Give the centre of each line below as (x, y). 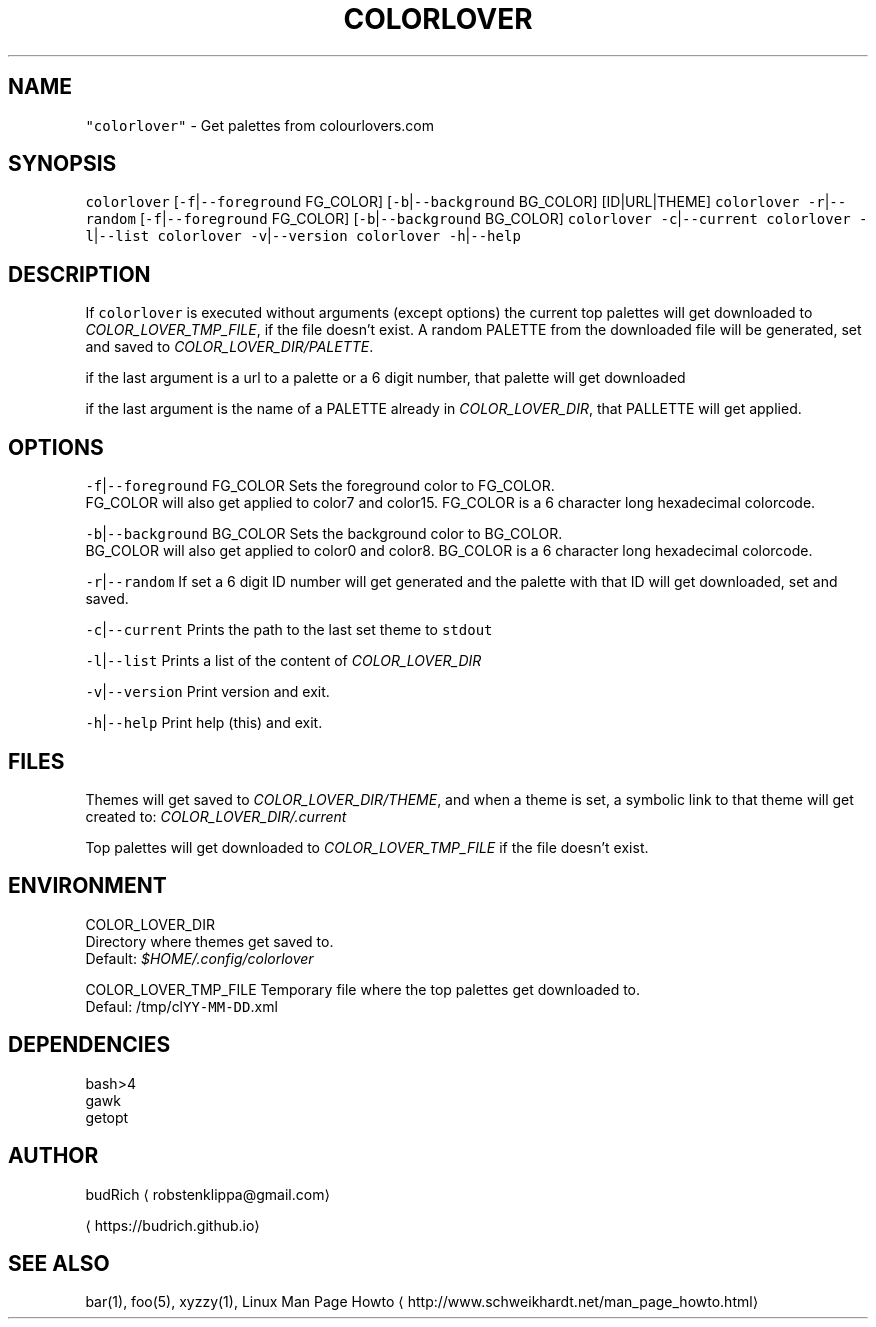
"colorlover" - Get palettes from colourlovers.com (260, 125)
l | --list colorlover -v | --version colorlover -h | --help (303, 236)
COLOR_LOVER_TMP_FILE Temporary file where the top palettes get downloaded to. (363, 989)
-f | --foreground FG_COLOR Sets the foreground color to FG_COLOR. (320, 486)
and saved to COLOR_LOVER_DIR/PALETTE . (229, 347)
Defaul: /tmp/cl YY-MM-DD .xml (181, 1006)
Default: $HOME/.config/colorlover (199, 958)
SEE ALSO (59, 1263)
